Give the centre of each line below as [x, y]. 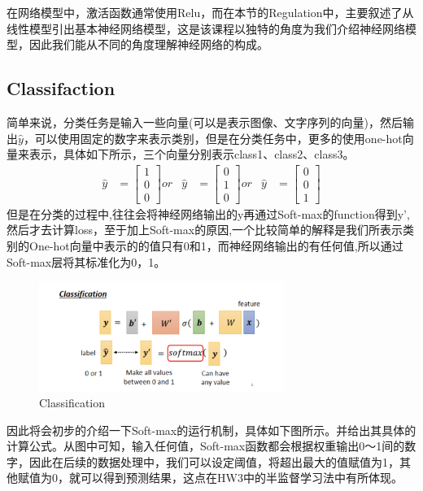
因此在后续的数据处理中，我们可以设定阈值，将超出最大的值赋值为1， [214, 461]
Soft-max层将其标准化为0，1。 [86, 261]
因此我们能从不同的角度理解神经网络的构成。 [148, 44]
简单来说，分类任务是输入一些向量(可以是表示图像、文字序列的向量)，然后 [205, 122]
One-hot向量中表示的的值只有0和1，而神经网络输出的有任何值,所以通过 [216, 246]
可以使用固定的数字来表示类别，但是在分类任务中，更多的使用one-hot [218, 138]
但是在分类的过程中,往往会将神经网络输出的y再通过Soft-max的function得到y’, [208, 213]
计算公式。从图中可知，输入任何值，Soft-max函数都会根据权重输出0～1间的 [206, 446]
